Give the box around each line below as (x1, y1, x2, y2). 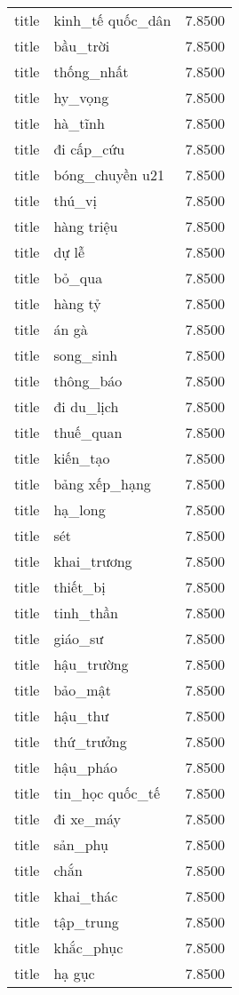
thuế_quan (53, 422, 123, 442)
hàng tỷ (53, 293, 101, 314)
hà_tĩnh (53, 113, 105, 133)
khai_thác (53, 886, 118, 906)
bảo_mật (53, 680, 111, 700)
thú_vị (53, 190, 97, 211)
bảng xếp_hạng (53, 474, 151, 494)
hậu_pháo (53, 757, 118, 777)
